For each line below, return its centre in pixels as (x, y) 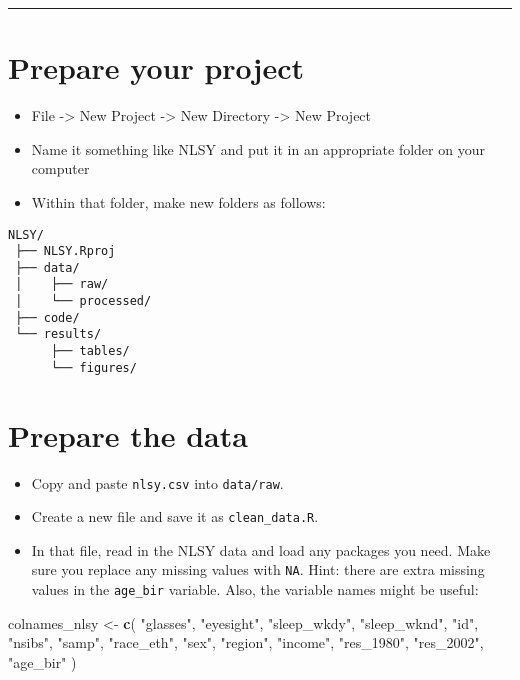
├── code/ (47, 317)
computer (60, 168)
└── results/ (58, 334)
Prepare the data (128, 434)
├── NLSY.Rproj (65, 251)
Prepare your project (156, 67)
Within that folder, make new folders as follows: (178, 201)
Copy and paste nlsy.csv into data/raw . (157, 482)
